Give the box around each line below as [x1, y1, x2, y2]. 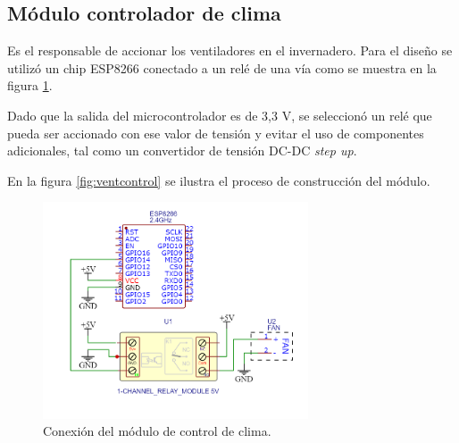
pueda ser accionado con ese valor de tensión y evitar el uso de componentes [7, 123, 424, 142]
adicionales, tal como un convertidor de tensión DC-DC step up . [7, 141, 357, 160]
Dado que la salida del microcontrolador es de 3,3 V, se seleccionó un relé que [7, 105, 432, 124]
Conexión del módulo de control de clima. [43, 422, 271, 440]
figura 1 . [7, 76, 53, 95]
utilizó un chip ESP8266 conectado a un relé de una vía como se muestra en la [7, 58, 437, 77]
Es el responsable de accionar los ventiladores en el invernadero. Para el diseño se [7, 41, 453, 60]
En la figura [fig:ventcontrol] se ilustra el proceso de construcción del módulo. [7, 171, 430, 189]
